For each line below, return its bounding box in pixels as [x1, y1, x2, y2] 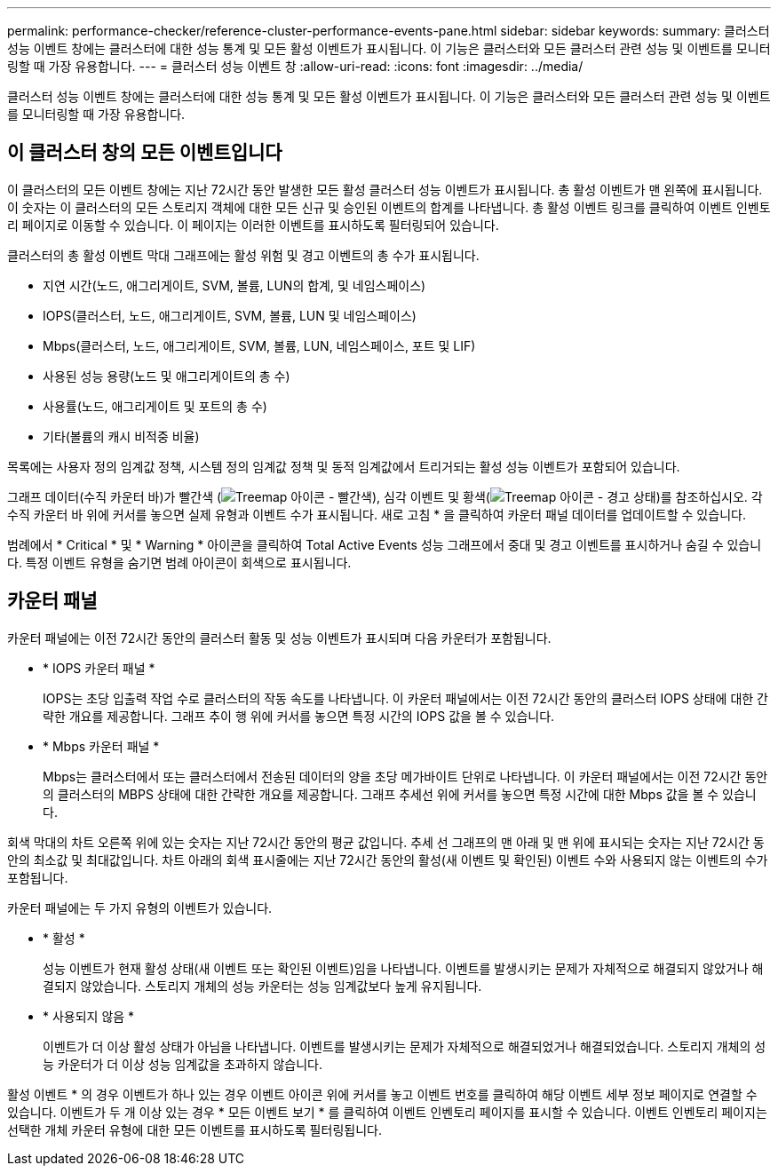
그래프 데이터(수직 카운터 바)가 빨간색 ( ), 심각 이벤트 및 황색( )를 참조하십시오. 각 [7, 488, 763, 504]
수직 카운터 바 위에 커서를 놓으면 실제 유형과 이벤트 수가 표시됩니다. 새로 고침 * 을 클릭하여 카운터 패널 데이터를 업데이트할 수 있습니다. [7, 506, 746, 522]
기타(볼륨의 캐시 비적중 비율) [43, 428, 200, 444]
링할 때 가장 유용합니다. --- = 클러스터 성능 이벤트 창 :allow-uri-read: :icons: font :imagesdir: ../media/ [7, 59, 583, 74]
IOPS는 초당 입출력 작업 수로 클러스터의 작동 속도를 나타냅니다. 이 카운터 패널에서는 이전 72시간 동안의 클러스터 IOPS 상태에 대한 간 [43, 690, 768, 706]
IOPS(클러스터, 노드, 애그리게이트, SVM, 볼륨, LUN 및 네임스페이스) [43, 307, 417, 323]
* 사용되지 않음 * [43, 1008, 135, 1024]
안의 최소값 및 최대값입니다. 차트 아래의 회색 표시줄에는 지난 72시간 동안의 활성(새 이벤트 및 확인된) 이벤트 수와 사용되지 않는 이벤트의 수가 [7, 852, 768, 868]
